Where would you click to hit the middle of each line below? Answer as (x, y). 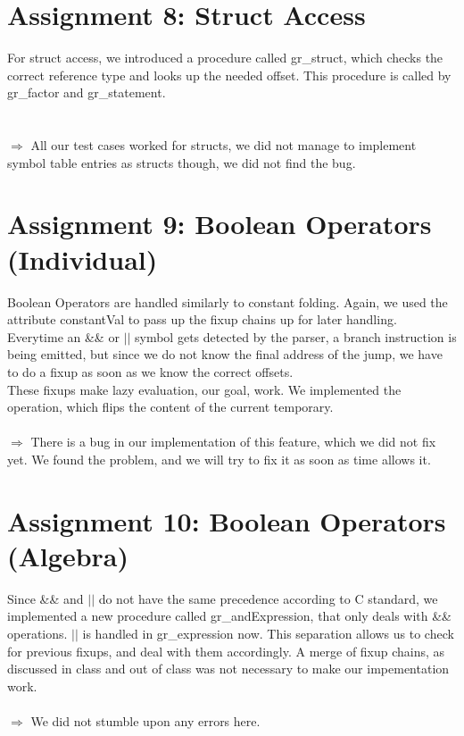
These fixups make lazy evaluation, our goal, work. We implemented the (204, 389)
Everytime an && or (63, 336)
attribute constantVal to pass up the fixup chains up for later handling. (202, 319)
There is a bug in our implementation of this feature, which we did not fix (233, 442)
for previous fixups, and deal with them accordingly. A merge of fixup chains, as (226, 651)
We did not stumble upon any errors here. (145, 721)
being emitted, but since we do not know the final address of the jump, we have (225, 354)
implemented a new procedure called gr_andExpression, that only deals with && (229, 616)
